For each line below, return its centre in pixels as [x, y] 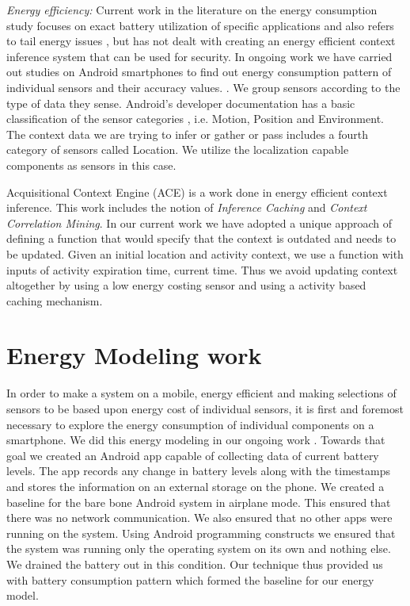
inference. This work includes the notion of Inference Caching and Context [187, 207]
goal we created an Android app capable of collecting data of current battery [193, 455]
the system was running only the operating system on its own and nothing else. [199, 548]
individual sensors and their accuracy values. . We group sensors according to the [203, 87]
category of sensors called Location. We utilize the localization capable [178, 150]
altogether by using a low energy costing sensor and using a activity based [186, 285]
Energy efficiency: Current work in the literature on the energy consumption [192, 10]
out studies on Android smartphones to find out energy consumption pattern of [199, 72]
